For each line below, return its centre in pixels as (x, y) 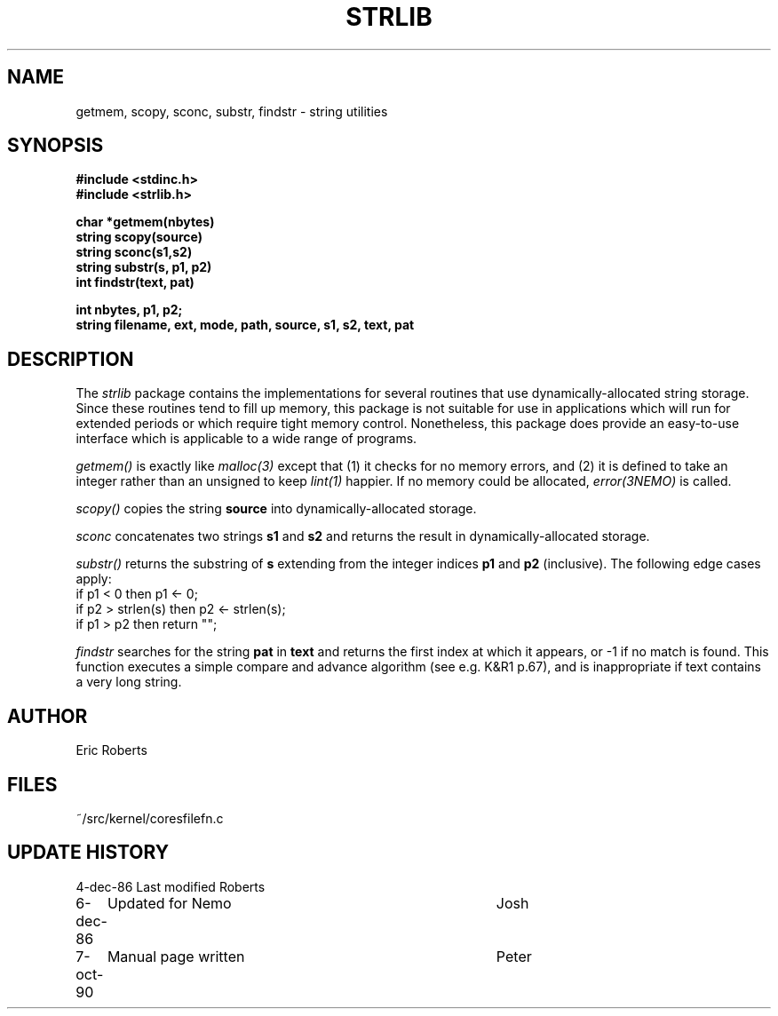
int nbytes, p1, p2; (129, 310)
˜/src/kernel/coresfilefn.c (150, 818)
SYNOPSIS (56, 146)
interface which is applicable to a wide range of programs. (246, 439)
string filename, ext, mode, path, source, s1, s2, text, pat (245, 325)
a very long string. (129, 682)
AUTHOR (48, 716)
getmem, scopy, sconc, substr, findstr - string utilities (232, 111)
